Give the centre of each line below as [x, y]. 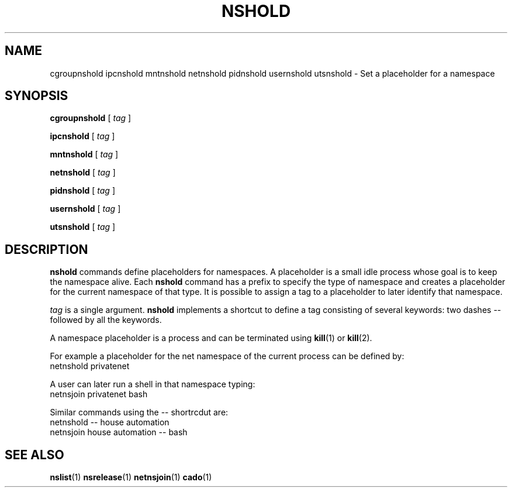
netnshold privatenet [90, 366]
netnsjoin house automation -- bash [119, 432]
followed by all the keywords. [106, 320]
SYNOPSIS [37, 96]
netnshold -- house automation [110, 422]
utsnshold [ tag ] [83, 227]
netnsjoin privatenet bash [99, 394]
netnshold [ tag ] [83, 173]
